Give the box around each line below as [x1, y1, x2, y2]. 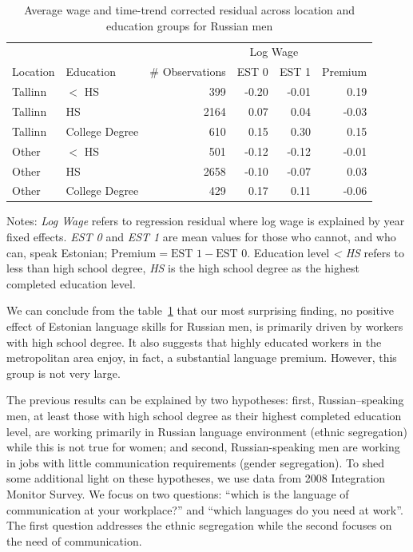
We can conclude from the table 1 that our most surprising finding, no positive [6, 302, 395, 319]
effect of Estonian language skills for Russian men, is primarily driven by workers [6, 318, 403, 334]
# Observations [149, 63, 226, 80]
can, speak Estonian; [6, 244, 108, 260]
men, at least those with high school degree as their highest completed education [6, 407, 402, 423]
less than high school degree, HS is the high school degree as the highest [6, 260, 359, 276]
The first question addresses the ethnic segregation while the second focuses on [6, 517, 392, 534]
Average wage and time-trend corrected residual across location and [24, 2, 355, 18]
